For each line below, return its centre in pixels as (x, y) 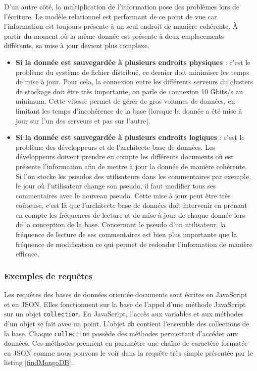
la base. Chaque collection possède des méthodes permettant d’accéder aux (121, 333)
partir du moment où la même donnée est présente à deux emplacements (114, 35)
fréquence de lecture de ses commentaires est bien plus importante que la (126, 234)
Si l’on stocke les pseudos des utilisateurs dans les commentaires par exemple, (133, 176)
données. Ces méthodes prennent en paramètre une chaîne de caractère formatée (126, 343)
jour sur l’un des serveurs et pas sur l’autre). (83, 120)
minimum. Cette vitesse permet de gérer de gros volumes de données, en (125, 101)
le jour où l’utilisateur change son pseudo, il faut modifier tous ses (116, 186)
